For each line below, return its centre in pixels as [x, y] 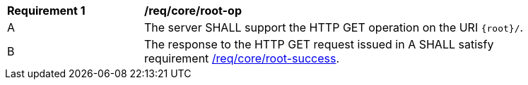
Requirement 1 [46, 11]
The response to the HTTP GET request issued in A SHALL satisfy [319, 44]
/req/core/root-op [193, 11]
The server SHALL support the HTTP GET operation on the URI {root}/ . [334, 27]
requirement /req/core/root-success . [242, 58]
